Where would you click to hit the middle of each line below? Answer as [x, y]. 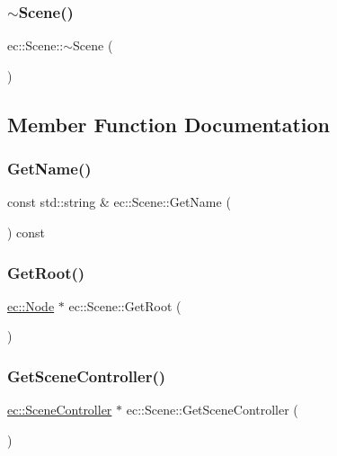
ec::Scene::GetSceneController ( [212, 410]
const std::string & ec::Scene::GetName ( [119, 202]
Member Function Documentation [169, 124]
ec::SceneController [60, 410]
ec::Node [31, 305]
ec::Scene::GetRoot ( [125, 305]
